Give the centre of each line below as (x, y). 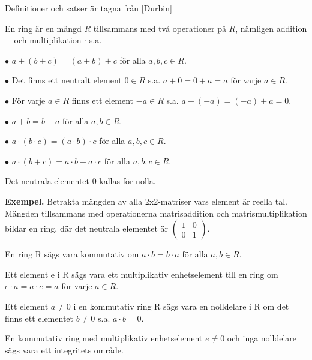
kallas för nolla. (127, 181)
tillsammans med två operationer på (160, 28)
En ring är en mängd (43, 28)
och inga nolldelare (262, 338)
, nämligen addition (271, 28)
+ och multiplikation (43, 40)
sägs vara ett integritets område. (64, 349)
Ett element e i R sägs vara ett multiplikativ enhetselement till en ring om (142, 274)
